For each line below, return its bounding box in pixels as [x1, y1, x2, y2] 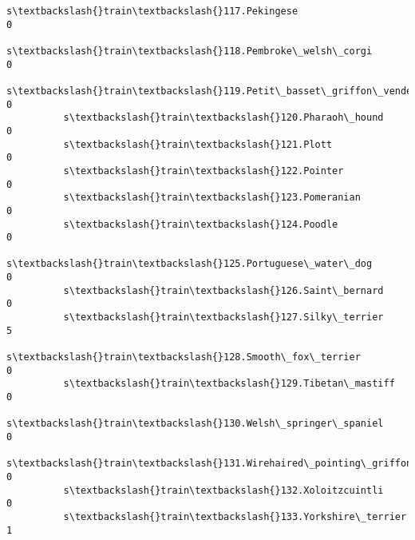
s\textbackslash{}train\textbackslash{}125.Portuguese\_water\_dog [6, 258, 373, 270]
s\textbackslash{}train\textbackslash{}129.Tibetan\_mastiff [63, 378, 395, 390]
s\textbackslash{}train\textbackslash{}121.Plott [63, 138, 333, 150]
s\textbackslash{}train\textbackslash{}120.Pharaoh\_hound [63, 112, 384, 124]
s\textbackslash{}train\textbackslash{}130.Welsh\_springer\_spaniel [6, 418, 384, 430]
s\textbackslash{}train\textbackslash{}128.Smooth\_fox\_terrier [6, 351, 361, 363]
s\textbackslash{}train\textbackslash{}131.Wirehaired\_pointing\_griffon [6, 458, 413, 470]
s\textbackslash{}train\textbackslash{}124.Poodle [63, 218, 338, 230]
